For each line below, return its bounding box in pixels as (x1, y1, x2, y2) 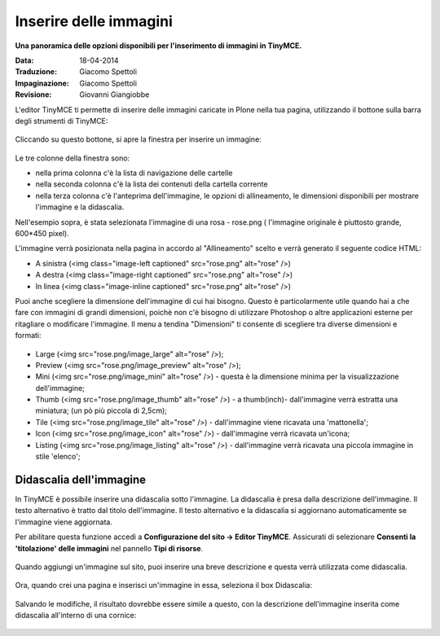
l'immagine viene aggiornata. (15, 517, 113, 527)
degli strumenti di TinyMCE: (15, 116, 108, 125)
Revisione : (15, 90, 52, 99)
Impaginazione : (15, 78, 69, 88)
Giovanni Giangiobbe (79, 90, 150, 99)
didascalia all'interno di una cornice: (15, 611, 137, 621)
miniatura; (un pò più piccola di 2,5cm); (35, 406, 167, 415)
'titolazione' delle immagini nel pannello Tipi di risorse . (15, 543, 204, 553)
